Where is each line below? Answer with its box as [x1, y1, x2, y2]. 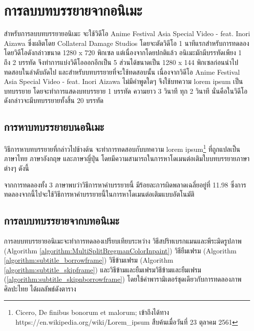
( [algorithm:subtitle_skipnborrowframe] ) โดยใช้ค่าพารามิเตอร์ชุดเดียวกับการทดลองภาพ [4, 274, 242, 284]
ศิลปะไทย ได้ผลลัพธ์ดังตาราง [4, 283, 76, 293]
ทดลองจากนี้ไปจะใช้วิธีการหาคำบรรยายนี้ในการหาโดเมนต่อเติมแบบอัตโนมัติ [4, 189, 194, 199]
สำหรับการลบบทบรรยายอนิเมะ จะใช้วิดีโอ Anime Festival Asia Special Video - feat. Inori [4, 28, 250, 39]
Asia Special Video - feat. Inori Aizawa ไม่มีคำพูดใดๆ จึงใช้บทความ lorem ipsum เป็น [4, 76, 243, 86]
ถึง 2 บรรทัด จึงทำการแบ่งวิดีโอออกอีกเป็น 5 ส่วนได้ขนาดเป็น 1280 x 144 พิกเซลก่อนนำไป [4, 57, 238, 67]
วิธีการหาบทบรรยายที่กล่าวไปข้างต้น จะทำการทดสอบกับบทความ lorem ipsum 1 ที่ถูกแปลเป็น [4, 143, 240, 154]
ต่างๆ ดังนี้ [4, 163, 29, 173]
